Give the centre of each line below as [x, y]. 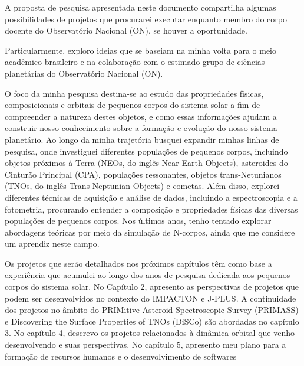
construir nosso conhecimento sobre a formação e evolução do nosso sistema [141, 128]
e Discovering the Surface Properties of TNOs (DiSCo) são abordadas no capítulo [152, 321]
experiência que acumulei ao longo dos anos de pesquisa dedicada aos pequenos [148, 275]
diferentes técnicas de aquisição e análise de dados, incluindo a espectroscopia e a [151, 197]
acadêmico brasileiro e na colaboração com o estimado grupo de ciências [135, 62]
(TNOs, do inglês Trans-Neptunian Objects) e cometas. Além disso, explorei [142, 186]
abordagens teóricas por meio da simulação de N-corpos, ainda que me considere [150, 232]
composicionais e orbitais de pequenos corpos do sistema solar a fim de [133, 105]
